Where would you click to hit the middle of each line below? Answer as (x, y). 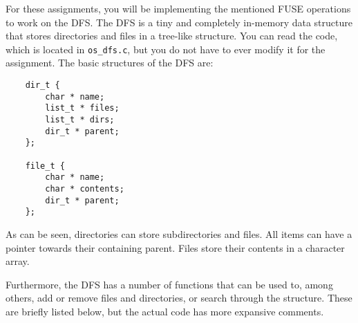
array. (18, 261)
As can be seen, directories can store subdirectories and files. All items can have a (179, 233)
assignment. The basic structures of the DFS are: (110, 63)
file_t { (45, 166)
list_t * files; (82, 108)
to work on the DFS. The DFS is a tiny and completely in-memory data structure (179, 22)
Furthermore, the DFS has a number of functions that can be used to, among (169, 284)
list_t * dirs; (80, 120)
